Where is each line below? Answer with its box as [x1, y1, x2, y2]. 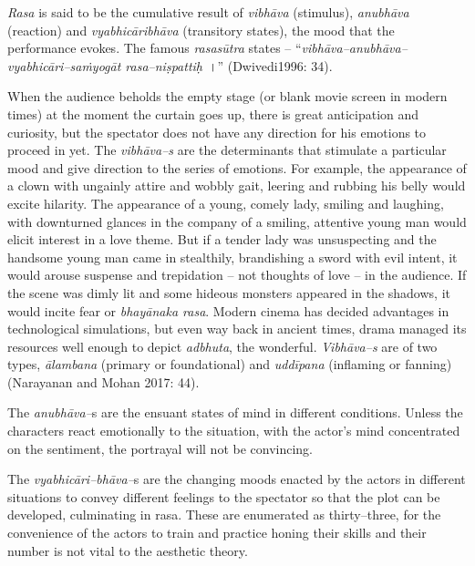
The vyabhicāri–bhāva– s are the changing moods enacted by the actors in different [7, 469, 466, 489]
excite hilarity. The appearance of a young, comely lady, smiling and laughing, [7, 193, 444, 212]
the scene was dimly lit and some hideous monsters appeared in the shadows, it [7, 283, 450, 302]
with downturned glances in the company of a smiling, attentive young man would [7, 211, 467, 231]
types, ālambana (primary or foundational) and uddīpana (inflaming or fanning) [7, 355, 452, 374]
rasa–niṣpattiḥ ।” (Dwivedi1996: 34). [125, 56, 333, 75]
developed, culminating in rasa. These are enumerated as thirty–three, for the [7, 505, 441, 524]
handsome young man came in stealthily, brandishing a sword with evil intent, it [7, 247, 458, 266]
